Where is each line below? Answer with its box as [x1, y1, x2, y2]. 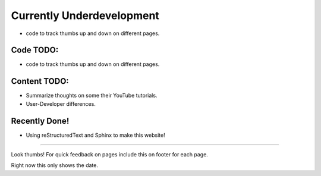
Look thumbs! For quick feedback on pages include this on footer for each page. [11, 151, 208, 158]
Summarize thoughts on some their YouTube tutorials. [26, 92, 158, 99]
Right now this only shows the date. [11, 162, 98, 169]
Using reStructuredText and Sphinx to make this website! [26, 131, 166, 139]
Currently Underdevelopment [11, 9, 160, 22]
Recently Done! [11, 116, 70, 126]
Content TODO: [11, 76, 70, 86]
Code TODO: [11, 45, 59, 55]
